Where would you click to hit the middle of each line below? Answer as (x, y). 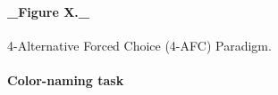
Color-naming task (66, 79)
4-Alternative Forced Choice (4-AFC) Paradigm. (139, 45)
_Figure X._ (48, 11)
